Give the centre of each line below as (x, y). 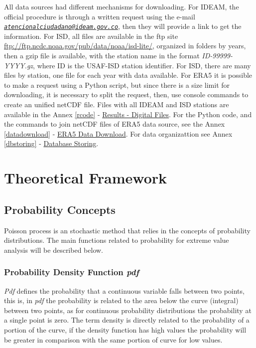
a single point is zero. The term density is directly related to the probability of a (127, 320)
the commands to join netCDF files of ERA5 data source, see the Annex (115, 124)
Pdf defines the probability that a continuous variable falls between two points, (124, 290)
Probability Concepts (60, 209)
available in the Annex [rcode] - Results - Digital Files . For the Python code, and (128, 114)
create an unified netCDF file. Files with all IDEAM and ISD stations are (117, 104)
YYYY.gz (19, 65)
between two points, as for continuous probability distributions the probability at (128, 310)
